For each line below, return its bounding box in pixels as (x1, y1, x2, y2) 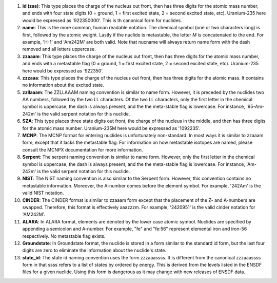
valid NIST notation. (22, 190, 64, 196)
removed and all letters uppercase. (22, 46, 96, 52)
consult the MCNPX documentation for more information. (22, 146, 143, 153)
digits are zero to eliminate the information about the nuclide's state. (22, 247, 167, 254)
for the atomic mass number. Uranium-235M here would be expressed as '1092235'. (22, 125, 201, 131)
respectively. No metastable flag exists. (22, 233, 106, 239)
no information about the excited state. (22, 82, 105, 88)
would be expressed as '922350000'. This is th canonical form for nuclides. (22, 17, 182, 23)
